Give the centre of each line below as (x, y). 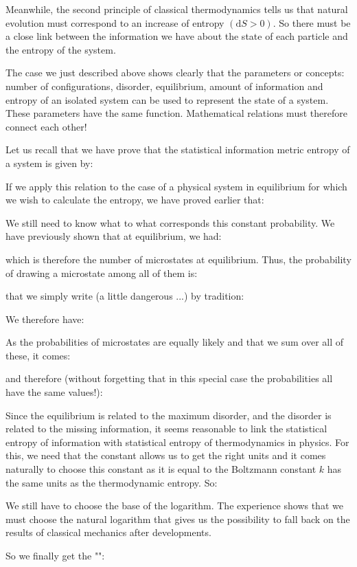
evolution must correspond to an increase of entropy (115, 22)
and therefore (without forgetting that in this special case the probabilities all (169, 378)
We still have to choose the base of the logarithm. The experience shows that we (174, 505)
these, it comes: (38, 355)
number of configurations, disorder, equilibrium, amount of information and (164, 86)
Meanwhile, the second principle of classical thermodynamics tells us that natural (177, 9)
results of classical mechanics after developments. (108, 532)
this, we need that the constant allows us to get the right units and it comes (166, 455)
